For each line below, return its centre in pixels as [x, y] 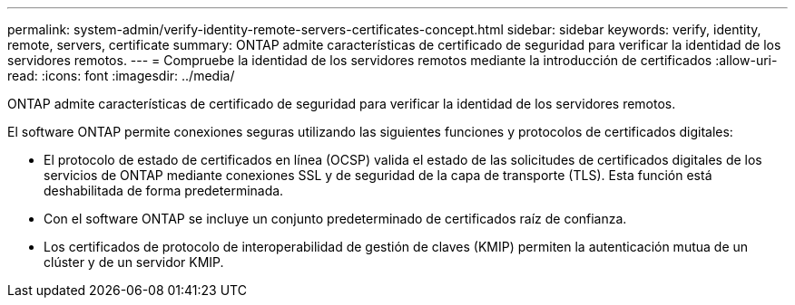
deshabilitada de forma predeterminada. [164, 191]
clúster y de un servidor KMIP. [134, 262]
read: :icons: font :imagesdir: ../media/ [121, 76]
